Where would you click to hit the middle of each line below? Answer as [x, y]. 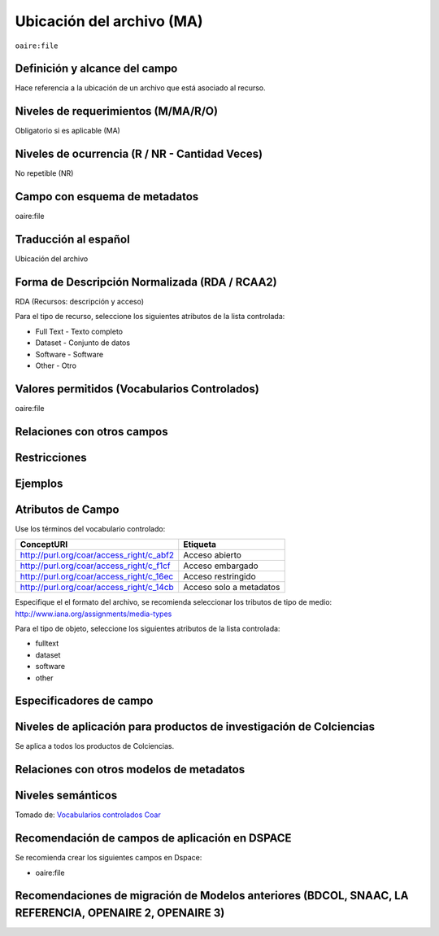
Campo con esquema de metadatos [107, 197]
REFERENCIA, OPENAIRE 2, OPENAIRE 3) [120, 913]
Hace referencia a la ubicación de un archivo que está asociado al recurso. [140, 88]
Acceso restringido [219, 576]
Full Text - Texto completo [79, 331]
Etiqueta [200, 545]
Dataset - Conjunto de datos [83, 343]
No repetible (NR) [44, 173]
